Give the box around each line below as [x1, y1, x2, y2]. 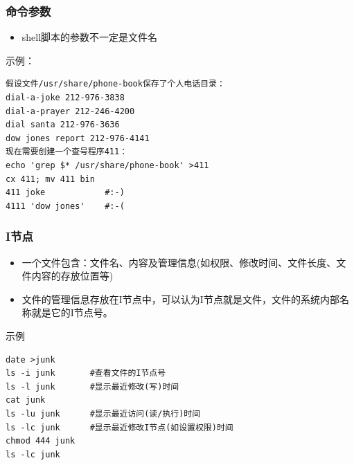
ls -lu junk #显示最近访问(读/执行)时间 [6, 408, 201, 419]
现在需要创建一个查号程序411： [6, 147, 128, 157]
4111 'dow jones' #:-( [6, 201, 125, 211]
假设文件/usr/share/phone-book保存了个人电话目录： [6, 79, 225, 89]
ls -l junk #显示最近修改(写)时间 [6, 381, 179, 392]
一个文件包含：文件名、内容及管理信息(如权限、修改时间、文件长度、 [21, 255, 337, 269]
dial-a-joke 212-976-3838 [6, 93, 125, 102]
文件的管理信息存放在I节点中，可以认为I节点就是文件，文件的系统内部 [21, 291, 339, 306]
